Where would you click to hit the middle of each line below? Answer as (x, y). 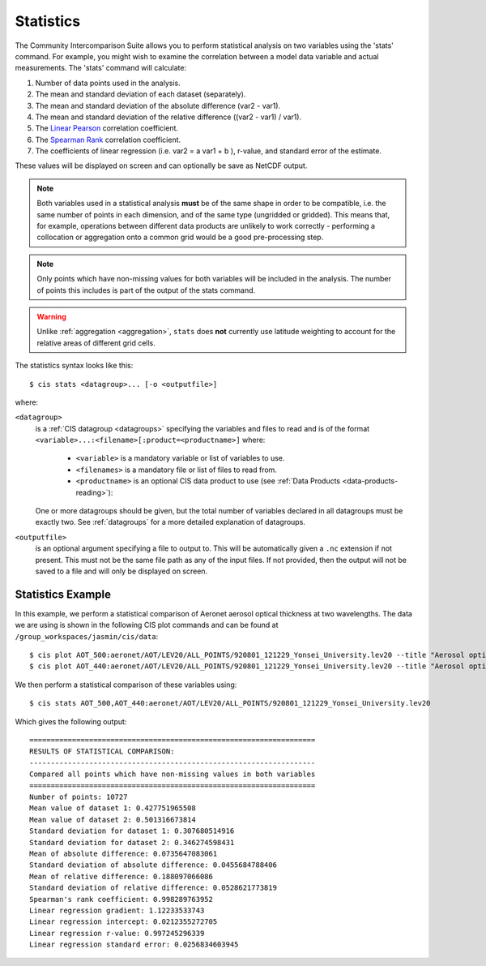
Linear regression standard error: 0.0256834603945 (134, 945)
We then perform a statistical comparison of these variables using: (126, 685)
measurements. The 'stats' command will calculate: (100, 68)
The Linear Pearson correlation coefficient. (107, 128)
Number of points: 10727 (79, 796)
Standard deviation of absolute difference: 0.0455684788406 (153, 865)
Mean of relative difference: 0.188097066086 (122, 876)
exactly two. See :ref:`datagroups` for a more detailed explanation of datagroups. (170, 522)
